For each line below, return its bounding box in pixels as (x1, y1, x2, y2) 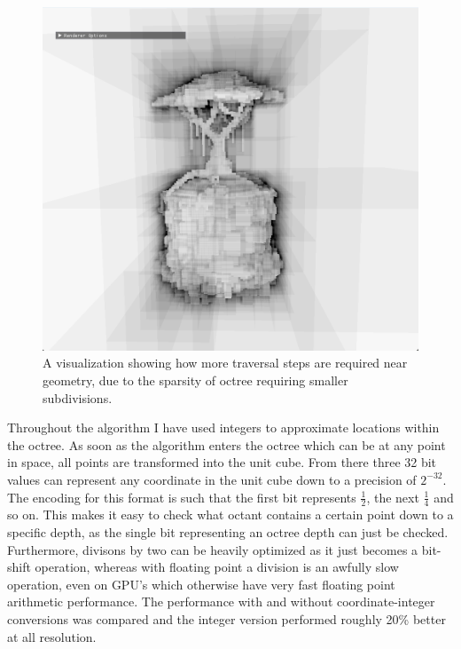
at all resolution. (7, 627, 97, 645)
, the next (366, 487, 419, 506)
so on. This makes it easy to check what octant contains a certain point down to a (7, 505, 454, 524)
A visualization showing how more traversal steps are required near (43, 353, 408, 372)
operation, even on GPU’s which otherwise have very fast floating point (7, 574, 395, 593)
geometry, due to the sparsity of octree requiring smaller (43, 370, 348, 389)
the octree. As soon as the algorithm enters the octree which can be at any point (7, 435, 446, 454)
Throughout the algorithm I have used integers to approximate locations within (7, 418, 440, 437)
